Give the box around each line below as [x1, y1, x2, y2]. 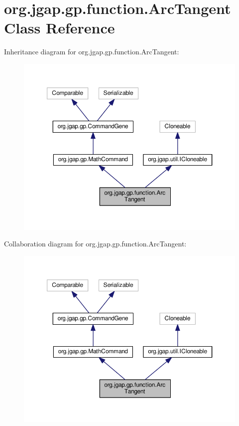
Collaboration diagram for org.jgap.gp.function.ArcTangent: [4, 238, 187, 249]
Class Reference [4, 17, 115, 38]
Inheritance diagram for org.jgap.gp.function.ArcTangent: [4, 46, 179, 57]
